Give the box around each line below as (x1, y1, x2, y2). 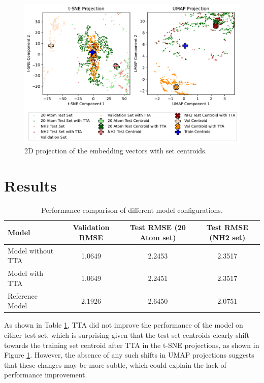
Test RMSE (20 (129, 222, 186, 233)
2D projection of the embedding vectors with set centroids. (24, 145, 207, 156)
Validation (73, 222, 110, 233)
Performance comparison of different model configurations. (41, 204, 223, 215)
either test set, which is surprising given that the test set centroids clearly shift (4, 330, 250, 340)
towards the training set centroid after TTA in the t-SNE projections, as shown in (4, 339, 259, 350)
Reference (8, 290, 38, 301)
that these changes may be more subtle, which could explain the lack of (4, 359, 226, 370)
